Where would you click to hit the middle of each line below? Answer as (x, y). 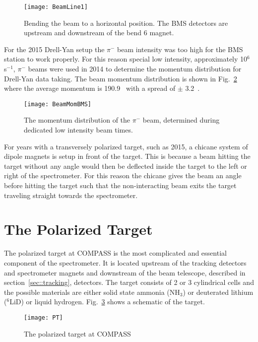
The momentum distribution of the (77, 120)
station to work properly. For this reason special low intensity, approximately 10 (126, 59)
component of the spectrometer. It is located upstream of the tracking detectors (125, 262)
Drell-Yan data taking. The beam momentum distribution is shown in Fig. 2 (121, 78)
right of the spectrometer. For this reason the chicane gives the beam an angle (123, 175)
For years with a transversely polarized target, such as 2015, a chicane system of (126, 146)
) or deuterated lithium (218, 292)
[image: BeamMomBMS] (58, 104)
